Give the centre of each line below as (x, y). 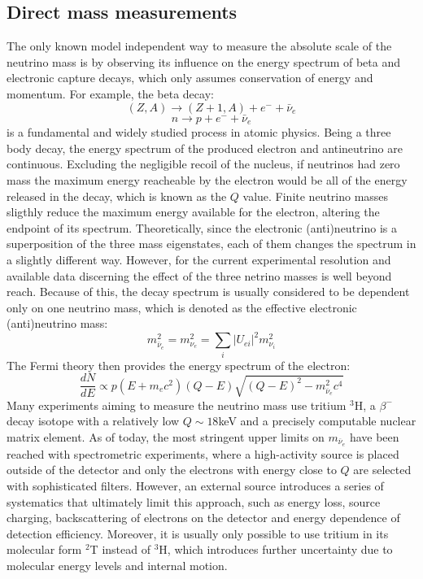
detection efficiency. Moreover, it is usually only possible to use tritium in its (198, 533)
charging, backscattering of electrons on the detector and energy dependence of (203, 518)
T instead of (120, 549)
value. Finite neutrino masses (316, 196)
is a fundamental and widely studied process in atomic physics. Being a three (199, 132)
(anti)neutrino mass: (57, 323)
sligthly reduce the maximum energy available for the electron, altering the (193, 212)
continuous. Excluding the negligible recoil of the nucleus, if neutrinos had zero (203, 164)
